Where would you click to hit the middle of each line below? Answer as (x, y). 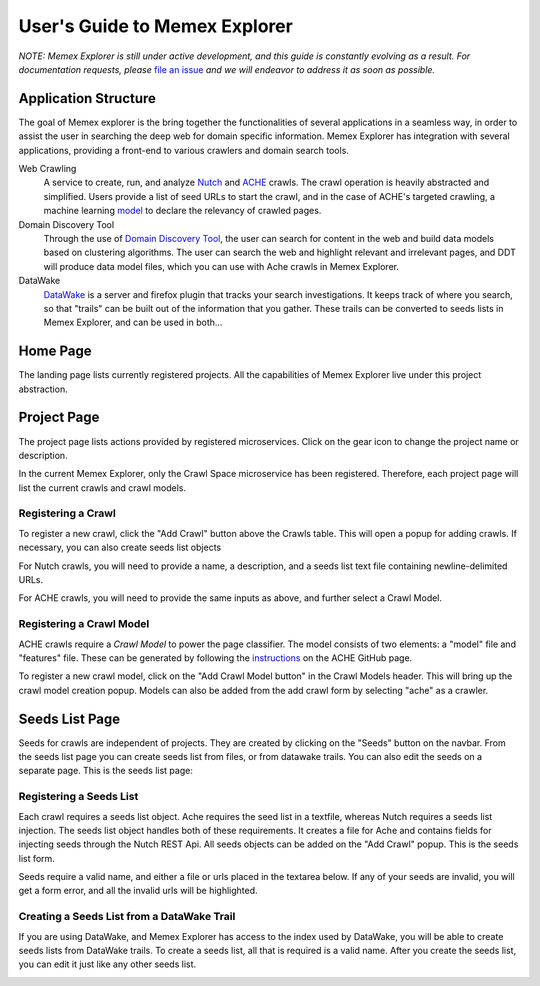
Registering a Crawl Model (84, 624)
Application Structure (87, 98)
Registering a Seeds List (78, 797)
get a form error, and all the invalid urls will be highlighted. (138, 891)
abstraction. (43, 389)
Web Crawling (47, 169)
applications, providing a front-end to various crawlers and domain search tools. (184, 150)
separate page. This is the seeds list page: (106, 771)
